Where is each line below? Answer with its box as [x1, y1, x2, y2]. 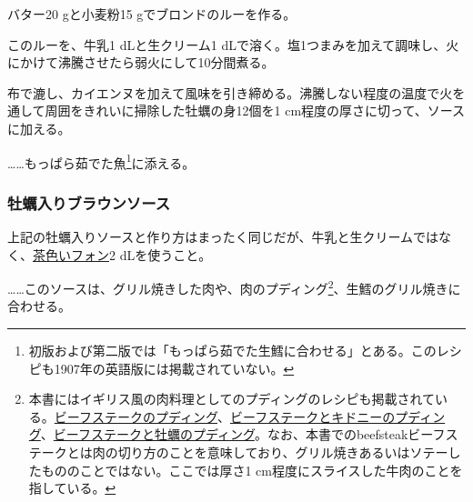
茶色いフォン [33, 245, 109, 264]
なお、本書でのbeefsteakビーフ [267, 425, 446, 444]
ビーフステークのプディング [54, 407, 217, 426]
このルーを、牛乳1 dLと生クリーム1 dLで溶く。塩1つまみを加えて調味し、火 [7, 35, 459, 54]
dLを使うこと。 [119, 245, 212, 264]
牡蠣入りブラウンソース [7, 191, 171, 214]
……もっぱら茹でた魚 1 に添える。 [7, 150, 196, 172]
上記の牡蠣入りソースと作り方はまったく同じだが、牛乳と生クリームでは [7, 227, 439, 246]
